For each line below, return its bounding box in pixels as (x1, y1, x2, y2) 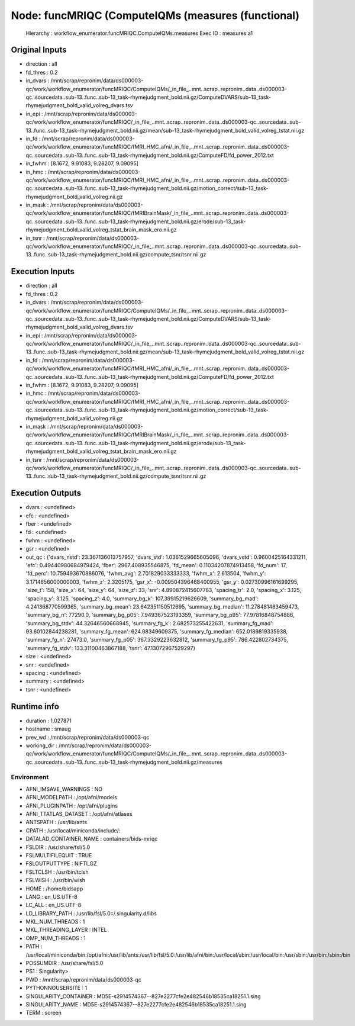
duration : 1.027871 (25, 717, 72, 724)
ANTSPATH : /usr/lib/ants (25, 819, 87, 826)
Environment (11, 773, 49, 781)
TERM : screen (25, 1009, 62, 1017)
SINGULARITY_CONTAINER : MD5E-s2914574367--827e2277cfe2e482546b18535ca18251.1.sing (25, 992, 261, 1000)
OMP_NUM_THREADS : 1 (25, 934, 86, 941)
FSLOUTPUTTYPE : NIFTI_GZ (25, 860, 97, 867)
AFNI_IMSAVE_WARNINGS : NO (25, 785, 103, 793)
